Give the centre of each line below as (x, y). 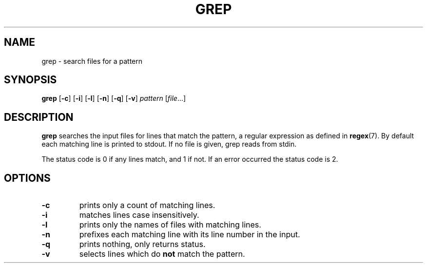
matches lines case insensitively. (139, 215)
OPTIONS (27, 178)
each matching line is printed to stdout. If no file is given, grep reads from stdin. (169, 144)
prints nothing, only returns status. (142, 244)
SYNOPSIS (30, 80)
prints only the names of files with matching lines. (170, 225)
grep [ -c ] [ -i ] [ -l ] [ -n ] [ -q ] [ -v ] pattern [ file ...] (114, 98)
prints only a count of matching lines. (147, 205)
